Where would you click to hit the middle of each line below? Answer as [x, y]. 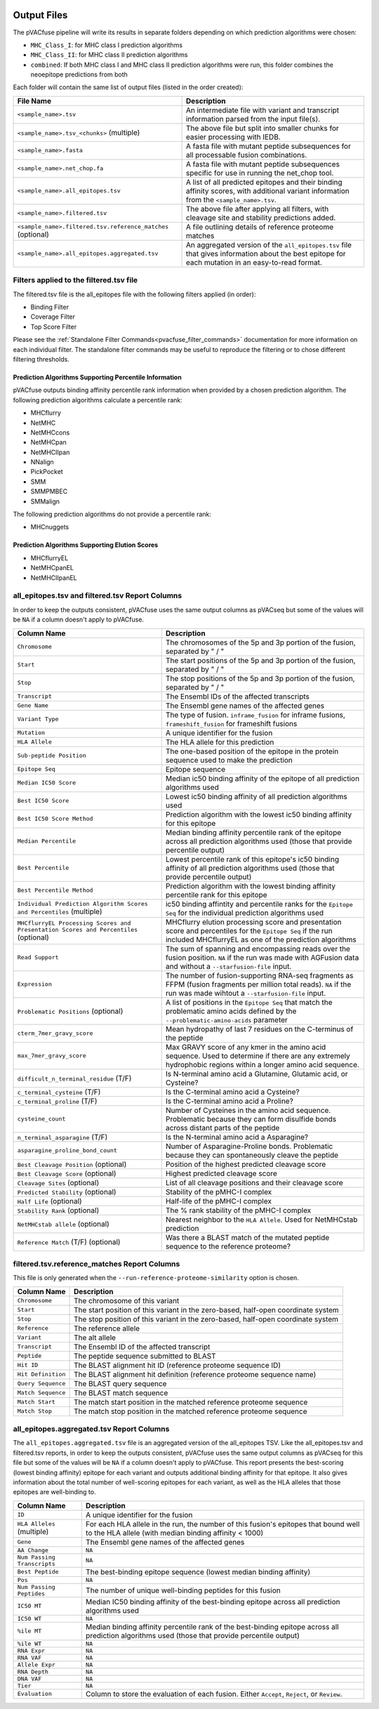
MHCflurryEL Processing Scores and [74, 923]
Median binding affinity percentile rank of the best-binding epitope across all [212, 1627]
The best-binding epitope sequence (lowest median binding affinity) [198, 1571]
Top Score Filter [54, 326]
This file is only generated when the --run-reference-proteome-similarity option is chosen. [156, 1278]
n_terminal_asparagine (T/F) [62, 1137]
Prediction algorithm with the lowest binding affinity [251, 886]
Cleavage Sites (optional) [58, 1182]
